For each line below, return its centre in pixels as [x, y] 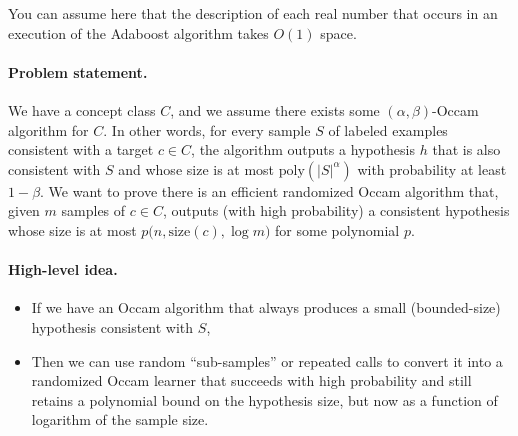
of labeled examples [388, 129]
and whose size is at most [196, 168]
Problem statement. [78, 71]
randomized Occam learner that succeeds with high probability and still [251, 380]
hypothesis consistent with [112, 326]
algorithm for [48, 129]
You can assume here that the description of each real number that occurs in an [253, 13]
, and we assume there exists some [275, 109]
